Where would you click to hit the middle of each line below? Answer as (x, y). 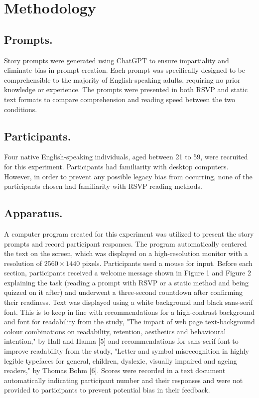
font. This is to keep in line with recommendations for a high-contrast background (129, 312)
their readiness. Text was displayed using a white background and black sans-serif (129, 302)
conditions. (21, 109)
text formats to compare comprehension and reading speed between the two (120, 99)
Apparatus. (33, 213)
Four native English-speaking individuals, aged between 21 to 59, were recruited (126, 157)
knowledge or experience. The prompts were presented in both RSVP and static (126, 89)
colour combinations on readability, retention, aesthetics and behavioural (115, 331)
